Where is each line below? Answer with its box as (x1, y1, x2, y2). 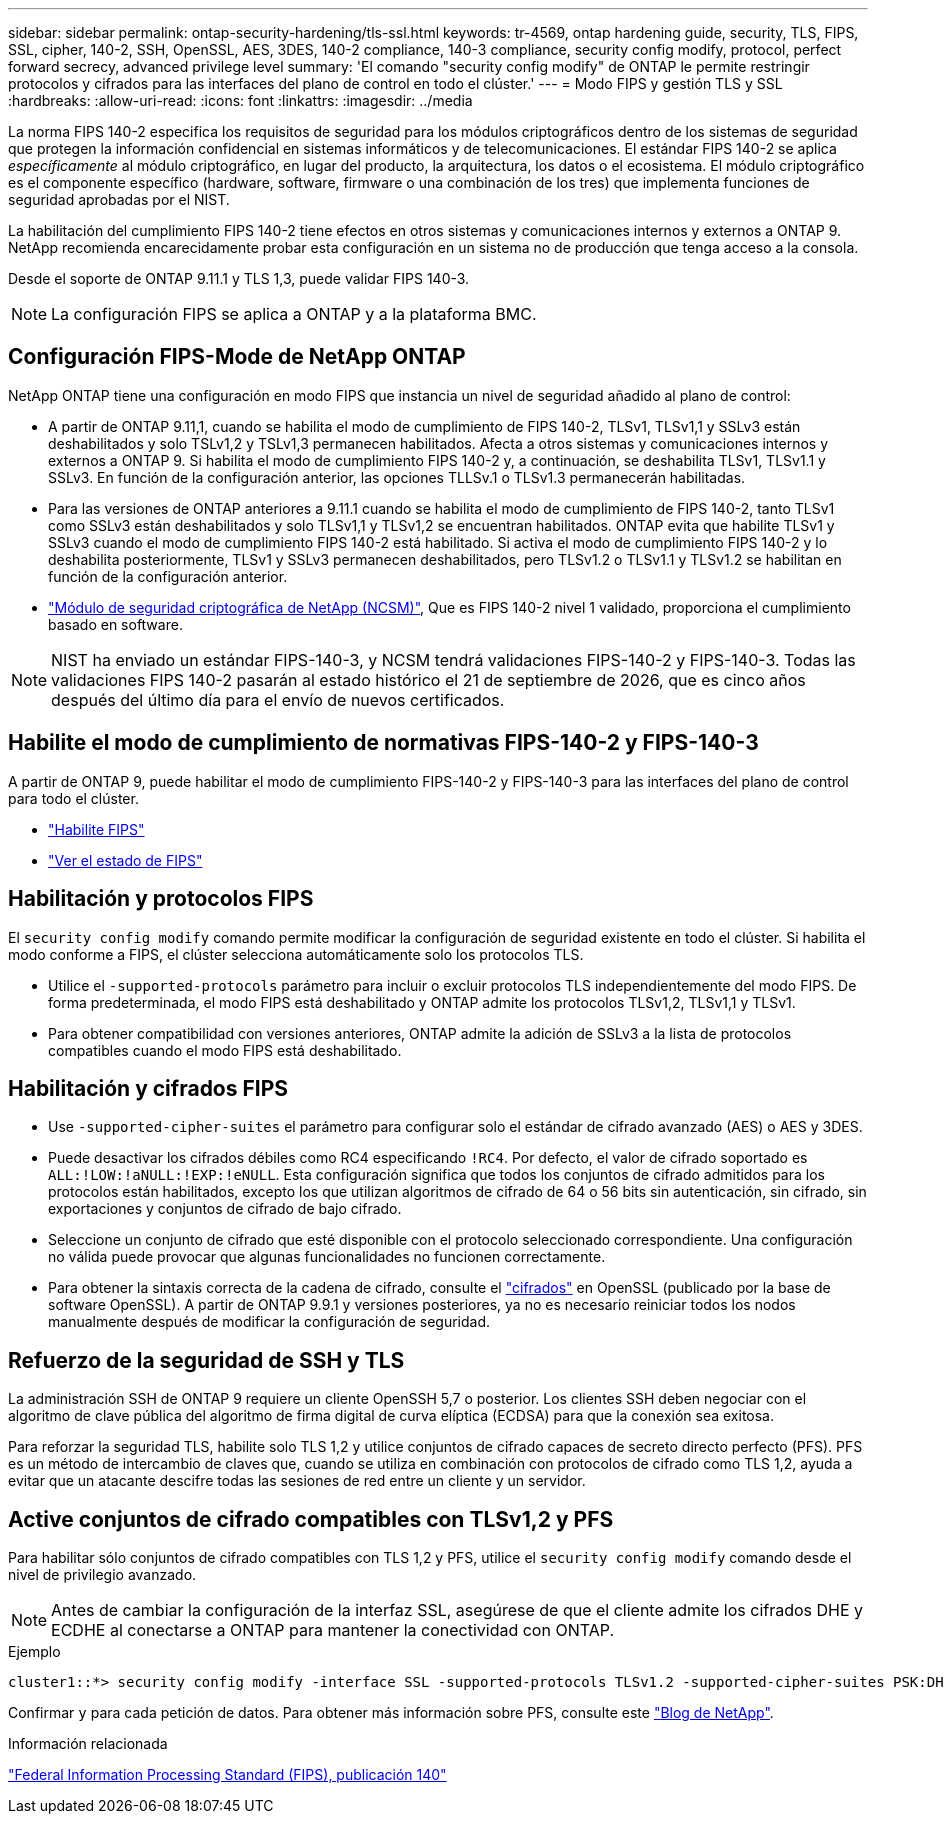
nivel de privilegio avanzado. (8, 1566, 197, 1584)
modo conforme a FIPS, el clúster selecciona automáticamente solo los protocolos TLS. (8, 945, 584, 963)
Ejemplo (8, 1643, 61, 1661)
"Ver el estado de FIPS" (48, 851, 203, 869)
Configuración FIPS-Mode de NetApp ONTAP (8, 344, 466, 370)
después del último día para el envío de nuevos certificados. (51, 689, 505, 710)
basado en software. (48, 615, 183, 633)
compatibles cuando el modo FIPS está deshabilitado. (48, 1041, 402, 1059)
